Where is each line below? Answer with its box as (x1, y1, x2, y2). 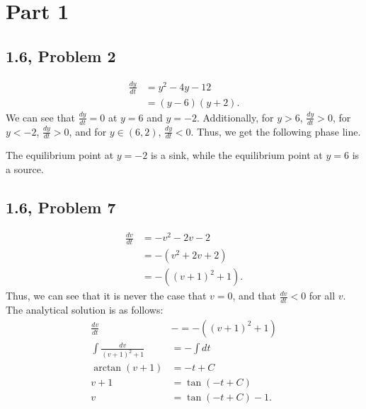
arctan (93, 363, 122, 374)
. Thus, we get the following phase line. (190, 124, 361, 138)
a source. (6, 162, 44, 177)
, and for (69, 124, 107, 138)
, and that (232, 288, 276, 303)
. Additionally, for (196, 109, 274, 124)
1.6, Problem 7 (6, 196, 116, 218)
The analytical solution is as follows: (6, 302, 164, 317)
